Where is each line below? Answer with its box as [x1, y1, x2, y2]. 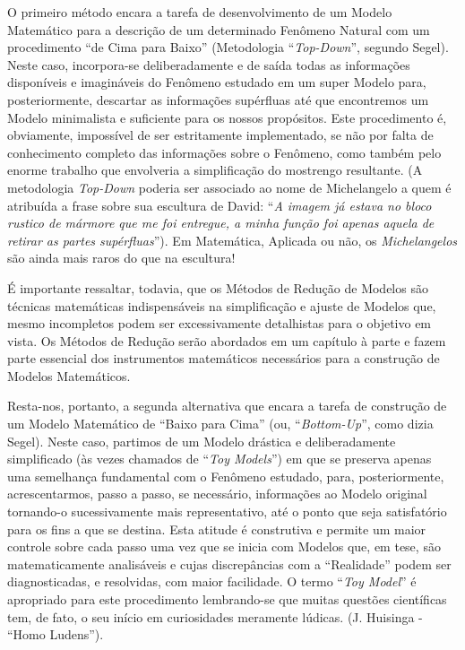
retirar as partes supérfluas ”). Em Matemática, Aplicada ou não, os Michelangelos [7, 230, 458, 249]
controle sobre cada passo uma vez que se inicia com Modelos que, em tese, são [7, 537, 441, 556]
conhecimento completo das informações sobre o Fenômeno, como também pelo [7, 143, 442, 161]
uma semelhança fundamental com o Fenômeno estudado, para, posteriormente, [7, 466, 444, 485]
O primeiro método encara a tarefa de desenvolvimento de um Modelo [7, 3, 392, 21]
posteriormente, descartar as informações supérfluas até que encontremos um [7, 90, 429, 108]
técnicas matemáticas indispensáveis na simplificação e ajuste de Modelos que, [7, 296, 436, 315]
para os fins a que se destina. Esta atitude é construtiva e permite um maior [7, 519, 426, 538]
